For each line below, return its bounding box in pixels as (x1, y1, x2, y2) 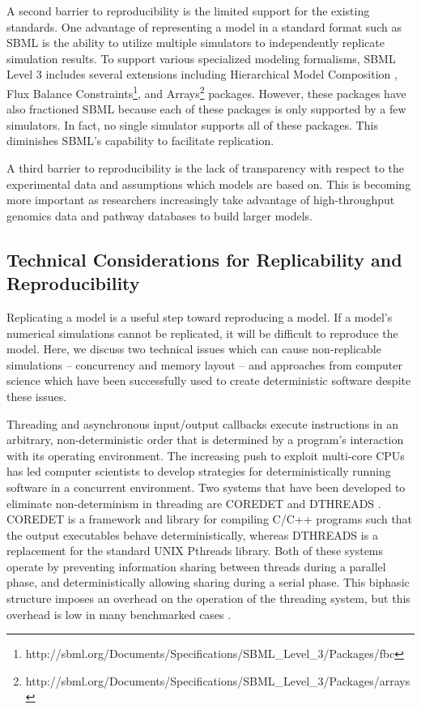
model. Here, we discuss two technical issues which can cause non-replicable (6, 340, 381, 357)
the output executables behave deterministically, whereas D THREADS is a (6, 526, 378, 543)
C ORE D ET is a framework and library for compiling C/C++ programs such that (6, 510, 413, 527)
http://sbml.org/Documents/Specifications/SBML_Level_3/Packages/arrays (25, 672, 410, 689)
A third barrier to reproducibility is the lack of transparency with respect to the (6, 160, 405, 176)
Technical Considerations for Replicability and (6, 246, 402, 271)
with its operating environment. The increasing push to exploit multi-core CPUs (6, 446, 405, 463)
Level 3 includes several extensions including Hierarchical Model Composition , (6, 66, 398, 83)
